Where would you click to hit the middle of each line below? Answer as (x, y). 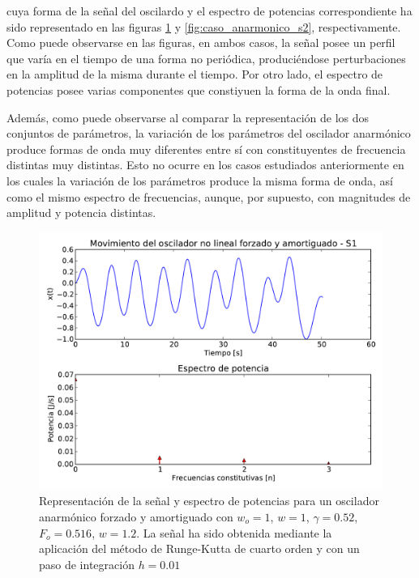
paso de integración (87, 564)
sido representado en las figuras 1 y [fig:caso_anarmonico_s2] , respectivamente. (204, 26)
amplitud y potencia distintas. (81, 212)
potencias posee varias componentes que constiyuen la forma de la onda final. (199, 89)
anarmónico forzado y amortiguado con (136, 516)
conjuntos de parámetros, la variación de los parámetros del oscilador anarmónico (209, 133)
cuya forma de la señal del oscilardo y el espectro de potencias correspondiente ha (209, 11)
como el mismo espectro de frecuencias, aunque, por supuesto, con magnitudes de (209, 196)
